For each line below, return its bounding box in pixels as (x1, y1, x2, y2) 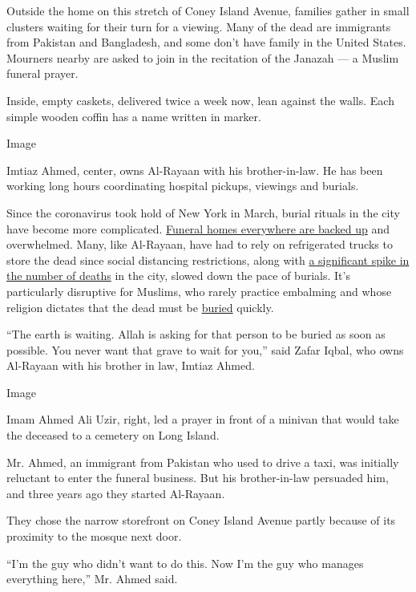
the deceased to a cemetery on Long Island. (6, 427, 220, 444)
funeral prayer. (6, 65, 79, 82)
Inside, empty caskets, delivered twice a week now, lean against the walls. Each (6, 91, 394, 108)
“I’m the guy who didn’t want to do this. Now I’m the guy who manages (6, 554, 364, 571)
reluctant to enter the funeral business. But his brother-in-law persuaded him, (6, 469, 389, 486)
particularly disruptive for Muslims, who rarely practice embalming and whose (6, 282, 392, 299)
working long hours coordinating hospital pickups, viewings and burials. (6, 177, 359, 194)
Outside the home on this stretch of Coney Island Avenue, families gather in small (6, 2, 410, 18)
